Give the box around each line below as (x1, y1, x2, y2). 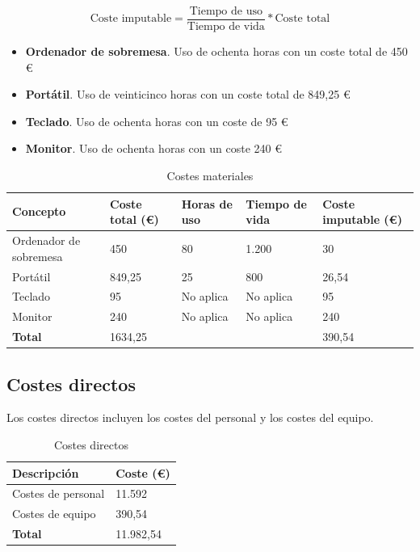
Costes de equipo (12, 505, 96, 522)
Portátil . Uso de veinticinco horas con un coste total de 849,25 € (25, 86, 351, 103)
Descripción (12, 464, 79, 481)
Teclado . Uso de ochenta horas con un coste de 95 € (25, 112, 288, 129)
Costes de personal (12, 485, 105, 502)
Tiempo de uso (189, 6, 262, 17)
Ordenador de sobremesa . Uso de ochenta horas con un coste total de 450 (25, 43, 408, 60)
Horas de (181, 195, 233, 212)
